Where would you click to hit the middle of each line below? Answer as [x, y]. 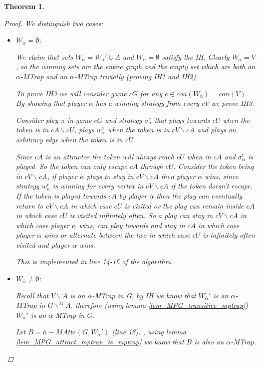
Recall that [32, 295]
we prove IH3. [233, 103]
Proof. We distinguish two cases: [54, 23]
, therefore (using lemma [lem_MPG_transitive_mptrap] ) [159, 305]
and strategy [123, 120]
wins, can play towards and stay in [132, 225]
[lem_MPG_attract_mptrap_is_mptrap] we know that [100, 342]
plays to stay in [110, 176]
